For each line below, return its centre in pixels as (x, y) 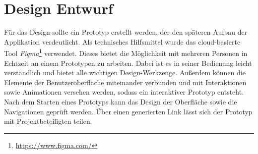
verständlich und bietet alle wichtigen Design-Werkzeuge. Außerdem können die (125, 73)
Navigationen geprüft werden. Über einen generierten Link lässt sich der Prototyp (128, 111)
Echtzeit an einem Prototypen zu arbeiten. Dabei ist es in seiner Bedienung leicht (128, 63)
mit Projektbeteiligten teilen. (48, 121)
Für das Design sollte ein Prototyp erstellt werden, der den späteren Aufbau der (126, 32)
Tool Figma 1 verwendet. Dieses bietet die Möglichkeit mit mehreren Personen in (126, 52)
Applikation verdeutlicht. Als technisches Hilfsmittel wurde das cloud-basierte (122, 41)
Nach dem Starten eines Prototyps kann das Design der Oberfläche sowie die (121, 101)
